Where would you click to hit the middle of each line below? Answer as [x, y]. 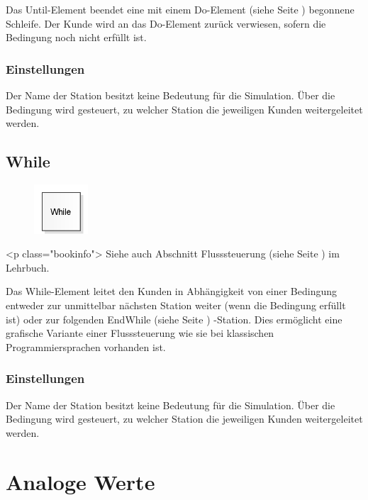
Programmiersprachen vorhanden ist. [86, 346]
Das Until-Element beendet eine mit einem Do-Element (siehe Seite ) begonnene [180, 9]
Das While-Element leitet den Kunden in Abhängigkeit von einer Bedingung [172, 291]
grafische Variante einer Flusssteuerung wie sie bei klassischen [140, 333]
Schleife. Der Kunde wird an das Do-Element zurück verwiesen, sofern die [166, 23]
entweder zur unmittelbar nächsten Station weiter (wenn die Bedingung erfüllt [176, 305]
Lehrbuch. [28, 267]
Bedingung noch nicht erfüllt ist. [76, 37]
